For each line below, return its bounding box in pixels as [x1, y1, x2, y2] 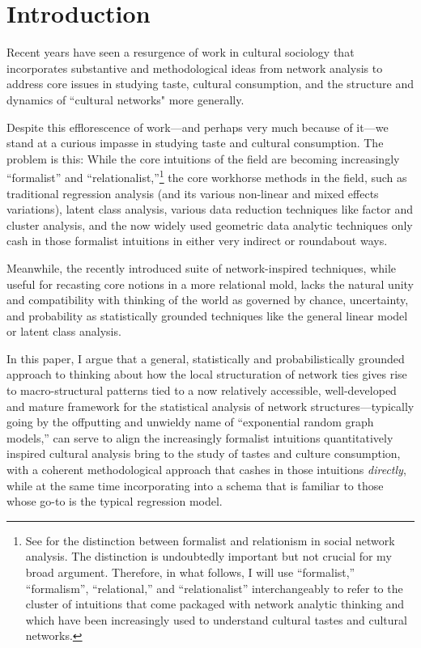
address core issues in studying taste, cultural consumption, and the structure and [6, 75, 414, 92]
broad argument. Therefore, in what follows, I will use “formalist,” [25, 564, 355, 580]
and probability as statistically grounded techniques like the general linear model [6, 307, 408, 324]
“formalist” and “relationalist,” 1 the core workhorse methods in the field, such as [6, 167, 407, 185]
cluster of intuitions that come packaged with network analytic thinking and [25, 595, 405, 612]
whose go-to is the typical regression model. [6, 493, 223, 510]
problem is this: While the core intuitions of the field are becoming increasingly [6, 150, 400, 167]
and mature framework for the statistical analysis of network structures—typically [6, 397, 415, 414]
